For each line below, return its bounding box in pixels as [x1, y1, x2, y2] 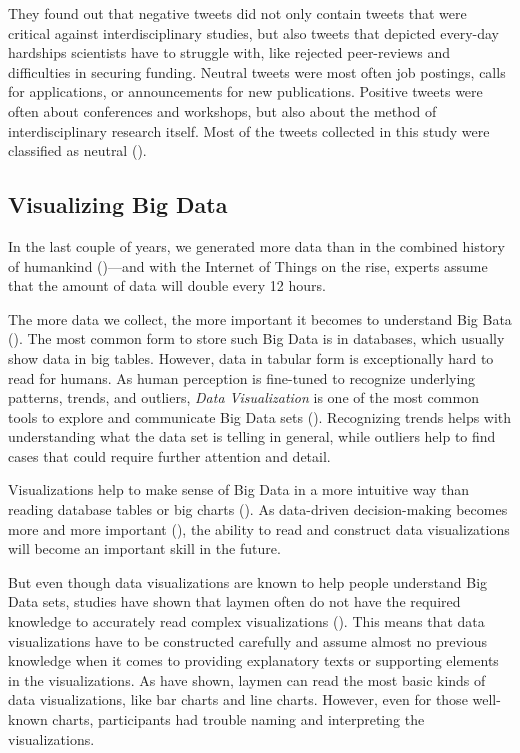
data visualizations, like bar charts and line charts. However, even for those [8, 689, 468, 710]
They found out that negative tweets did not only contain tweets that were [8, 3, 467, 23]
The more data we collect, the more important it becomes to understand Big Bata [8, 308, 512, 329]
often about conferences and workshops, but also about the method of [8, 100, 437, 121]
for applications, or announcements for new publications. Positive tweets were [8, 81, 483, 102]
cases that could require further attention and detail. [8, 445, 331, 466]
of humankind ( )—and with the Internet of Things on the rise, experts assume [8, 255, 488, 276]
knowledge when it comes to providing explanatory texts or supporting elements [8, 650, 499, 671]
